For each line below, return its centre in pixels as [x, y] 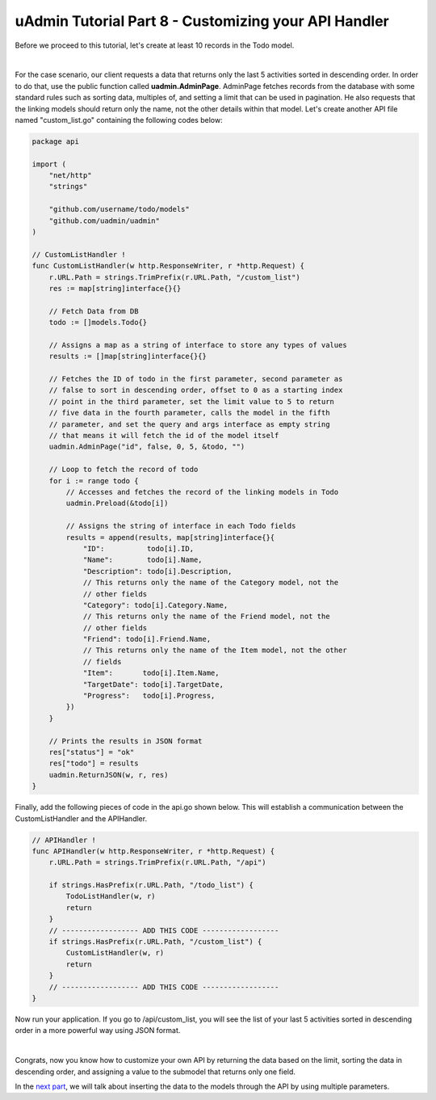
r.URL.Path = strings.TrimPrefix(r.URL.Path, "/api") [157, 862]
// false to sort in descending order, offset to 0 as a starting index [196, 390]
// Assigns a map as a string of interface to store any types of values [198, 345]
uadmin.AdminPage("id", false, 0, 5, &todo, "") [147, 447]
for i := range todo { [94, 480]
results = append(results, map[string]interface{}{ [170, 537]
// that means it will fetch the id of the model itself [164, 436]
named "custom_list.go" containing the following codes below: [119, 120]
